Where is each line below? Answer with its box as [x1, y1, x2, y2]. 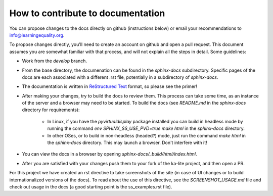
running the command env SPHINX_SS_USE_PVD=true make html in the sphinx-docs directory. [47, 125, 245, 131]
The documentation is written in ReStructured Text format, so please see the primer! [22, 83, 197, 89]
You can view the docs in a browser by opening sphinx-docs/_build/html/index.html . [22, 151, 197, 157]
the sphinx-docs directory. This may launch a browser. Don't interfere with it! [47, 139, 207, 146]
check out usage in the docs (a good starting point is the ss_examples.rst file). [9, 183, 172, 189]
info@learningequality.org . [9, 32, 65, 38]
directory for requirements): [22, 107, 80, 113]
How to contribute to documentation [9, 8, 165, 19]
